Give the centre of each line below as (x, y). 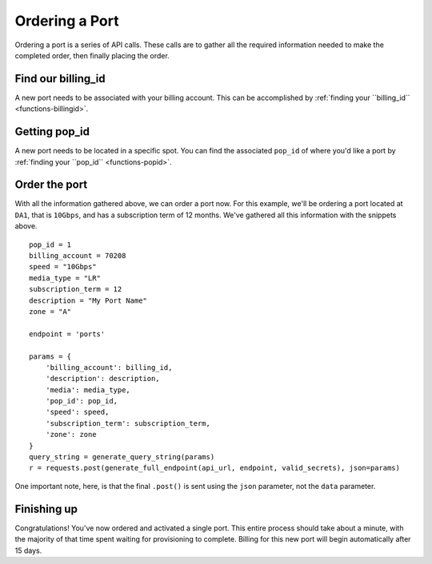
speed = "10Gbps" (63, 267)
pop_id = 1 (50, 244)
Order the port (51, 185)
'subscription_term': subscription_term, (128, 423)
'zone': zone (71, 435)
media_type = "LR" (65, 278)
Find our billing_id (60, 79)
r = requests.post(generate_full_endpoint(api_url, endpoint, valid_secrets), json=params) (214, 468)
